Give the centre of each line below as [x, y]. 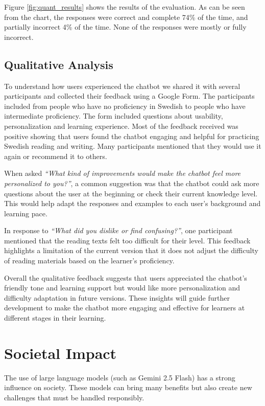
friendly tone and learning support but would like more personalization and [122, 288]
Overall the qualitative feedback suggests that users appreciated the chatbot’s [126, 277]
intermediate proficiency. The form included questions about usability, [114, 116]
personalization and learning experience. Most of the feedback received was [121, 126]
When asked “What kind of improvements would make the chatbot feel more [123, 173]
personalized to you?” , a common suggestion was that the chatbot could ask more [132, 183]
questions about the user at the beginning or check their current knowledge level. [131, 193]
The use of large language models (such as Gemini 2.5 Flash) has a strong [120, 377]
